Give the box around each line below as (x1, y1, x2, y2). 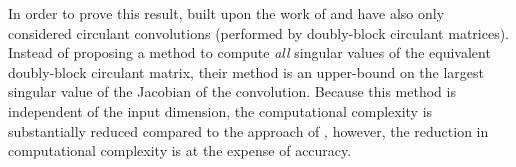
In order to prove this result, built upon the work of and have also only (8, 3, 445, 23)
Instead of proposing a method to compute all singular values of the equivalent (8, 42, 491, 63)
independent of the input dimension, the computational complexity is (8, 100, 433, 121)
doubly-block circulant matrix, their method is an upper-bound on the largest (8, 61, 485, 82)
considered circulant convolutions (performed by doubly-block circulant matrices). (8, 22, 510, 43)
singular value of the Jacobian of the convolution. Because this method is (8, 81, 456, 102)
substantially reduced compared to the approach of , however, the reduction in (8, 120, 489, 141)
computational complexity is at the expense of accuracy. (8, 140, 352, 161)
